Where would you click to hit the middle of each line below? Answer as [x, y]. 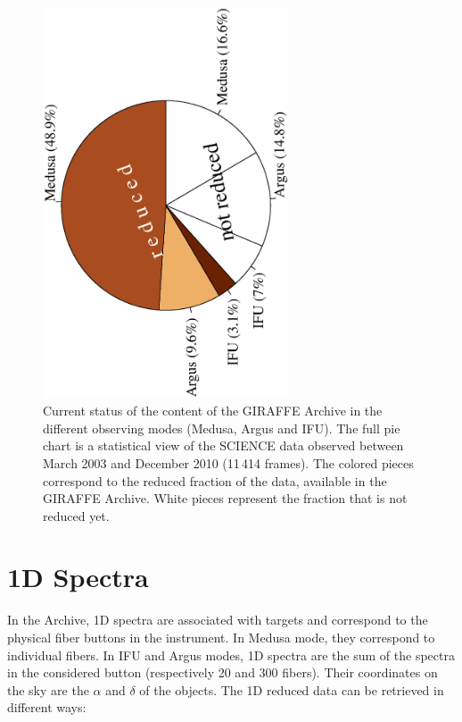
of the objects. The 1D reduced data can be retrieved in [292, 689]
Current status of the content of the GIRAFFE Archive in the [213, 411]
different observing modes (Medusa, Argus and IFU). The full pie [222, 428]
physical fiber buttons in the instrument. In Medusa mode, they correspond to [221, 637]
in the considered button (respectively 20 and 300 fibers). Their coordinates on [223, 672]
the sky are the [48, 689]
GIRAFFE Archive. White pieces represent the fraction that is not [225, 498]
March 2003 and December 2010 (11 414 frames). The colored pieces [228, 462]
